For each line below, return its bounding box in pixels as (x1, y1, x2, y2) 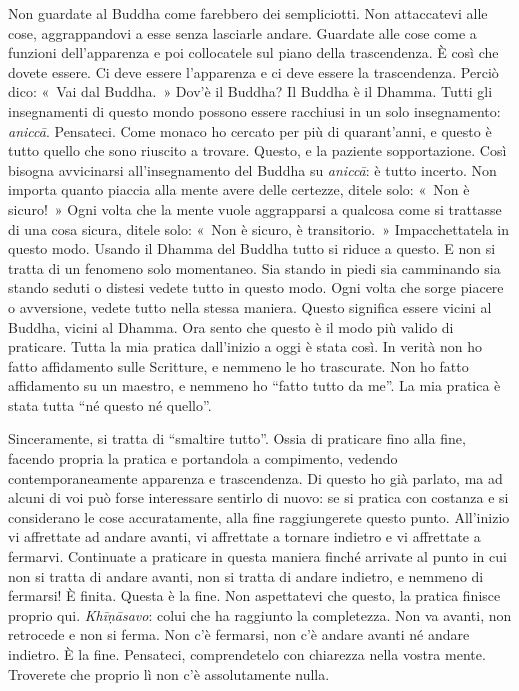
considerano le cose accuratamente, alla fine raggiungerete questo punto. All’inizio (8, 506, 510, 527)
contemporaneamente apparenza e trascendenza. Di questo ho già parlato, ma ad (8, 467, 503, 488)
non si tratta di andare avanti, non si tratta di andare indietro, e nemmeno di (8, 565, 484, 586)
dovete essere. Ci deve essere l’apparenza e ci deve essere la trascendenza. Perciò (8, 61, 499, 82)
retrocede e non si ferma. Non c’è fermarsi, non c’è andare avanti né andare (8, 624, 470, 645)
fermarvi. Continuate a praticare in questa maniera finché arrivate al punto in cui (8, 546, 507, 567)
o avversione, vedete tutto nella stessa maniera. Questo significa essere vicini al (8, 296, 492, 317)
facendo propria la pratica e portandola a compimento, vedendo (8, 448, 398, 469)
